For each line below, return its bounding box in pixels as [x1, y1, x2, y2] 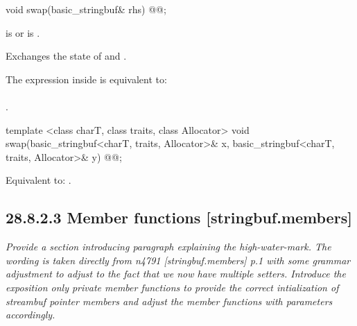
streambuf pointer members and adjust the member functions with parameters [6, 293, 333, 308]
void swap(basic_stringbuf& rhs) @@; [6, 2, 166, 16]
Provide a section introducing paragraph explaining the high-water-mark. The [6, 239, 331, 254]
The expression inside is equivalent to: [6, 71, 167, 86]
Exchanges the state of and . [6, 49, 127, 63]
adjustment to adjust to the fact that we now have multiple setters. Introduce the [6, 266, 346, 281]
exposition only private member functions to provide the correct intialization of [6, 280, 339, 294]
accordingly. [6, 307, 55, 322]
